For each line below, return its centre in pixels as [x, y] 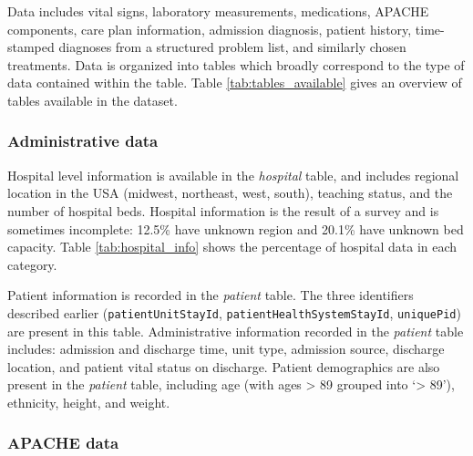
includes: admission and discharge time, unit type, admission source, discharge [226, 349]
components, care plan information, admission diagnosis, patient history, [210, 29]
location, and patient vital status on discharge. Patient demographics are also [224, 366]
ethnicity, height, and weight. [89, 402]
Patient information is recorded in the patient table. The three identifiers [211, 295]
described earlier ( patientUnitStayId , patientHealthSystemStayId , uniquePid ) [234, 312]
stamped [31, 47]
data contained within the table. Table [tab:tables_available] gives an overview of [235, 83]
